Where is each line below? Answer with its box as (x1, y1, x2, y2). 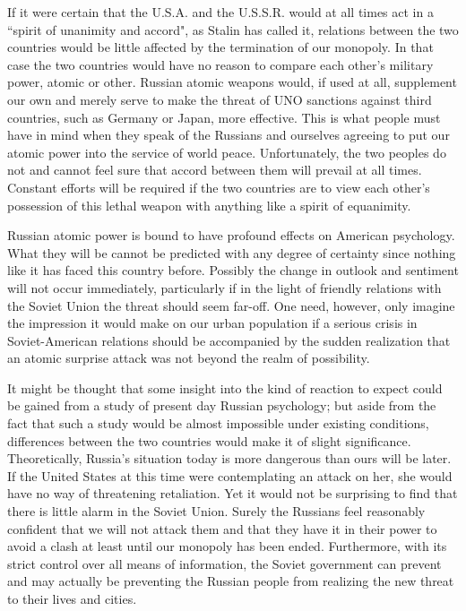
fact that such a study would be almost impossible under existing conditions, (7, 414, 429, 433)
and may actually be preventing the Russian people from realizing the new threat (7, 572, 454, 590)
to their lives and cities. (7, 589, 137, 607)
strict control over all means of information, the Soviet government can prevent (7, 554, 442, 572)
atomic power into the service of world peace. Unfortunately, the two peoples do (7, 142, 446, 161)
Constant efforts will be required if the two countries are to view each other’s (7, 177, 430, 196)
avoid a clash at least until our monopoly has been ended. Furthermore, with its (7, 537, 447, 555)
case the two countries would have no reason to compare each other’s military (7, 55, 434, 73)
